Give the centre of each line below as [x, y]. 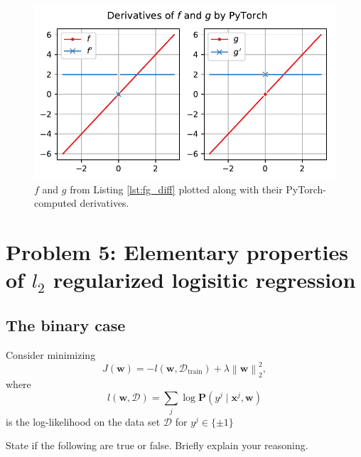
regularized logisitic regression [205, 280]
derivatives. [104, 203]
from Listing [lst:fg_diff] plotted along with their [176, 189]
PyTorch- [306, 189]
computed [55, 203]
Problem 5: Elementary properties [177, 252]
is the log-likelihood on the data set [83, 421]
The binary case [66, 325]
